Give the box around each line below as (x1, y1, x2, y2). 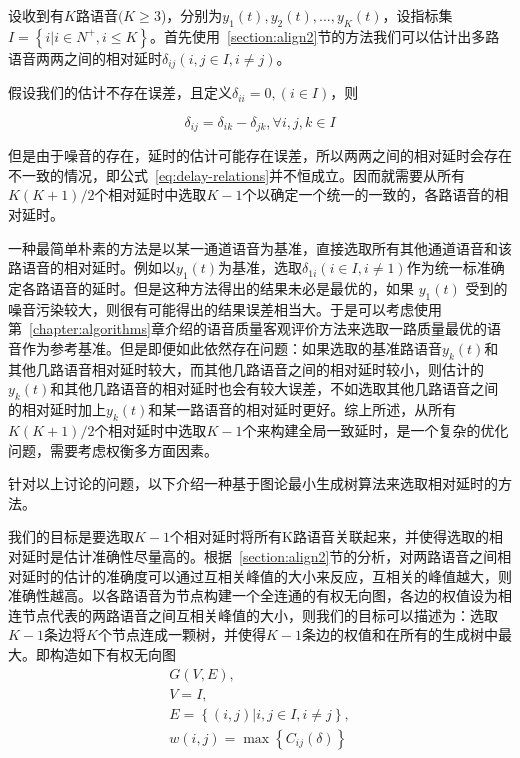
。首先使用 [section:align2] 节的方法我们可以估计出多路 (150, 25, 500, 46)
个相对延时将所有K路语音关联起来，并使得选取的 (170, 526, 489, 547)
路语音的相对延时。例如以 (8, 257, 176, 278)
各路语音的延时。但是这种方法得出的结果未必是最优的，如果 (21, 278, 414, 299)
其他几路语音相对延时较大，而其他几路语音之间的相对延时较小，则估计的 (8, 358, 484, 379)
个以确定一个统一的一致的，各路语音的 (242, 184, 495, 205)
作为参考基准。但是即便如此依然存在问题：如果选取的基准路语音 (21, 338, 442, 359)
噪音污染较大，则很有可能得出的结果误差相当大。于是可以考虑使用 (8, 298, 442, 319)
